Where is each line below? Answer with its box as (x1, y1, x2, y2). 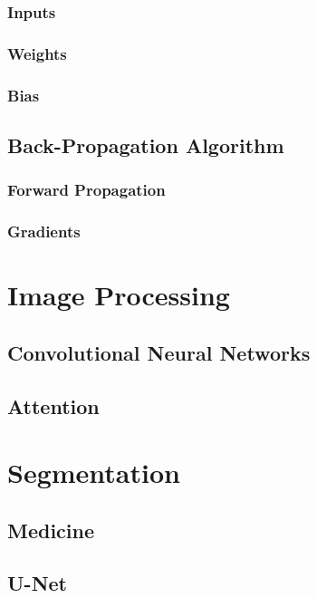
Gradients (7, 220, 81, 243)
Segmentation (7, 454, 180, 491)
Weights (7, 42, 67, 64)
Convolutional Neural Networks (7, 338, 311, 366)
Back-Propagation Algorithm (7, 130, 284, 159)
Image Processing (7, 276, 230, 313)
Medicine (7, 516, 95, 544)
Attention (7, 391, 100, 420)
